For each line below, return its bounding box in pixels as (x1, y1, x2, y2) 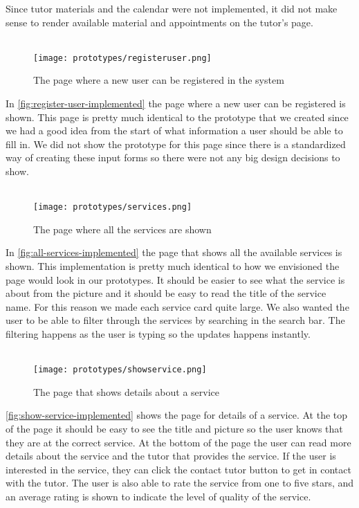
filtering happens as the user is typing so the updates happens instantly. (6, 327, 311, 341)
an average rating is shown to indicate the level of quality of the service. (6, 489, 311, 503)
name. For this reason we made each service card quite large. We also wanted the (6, 299, 349, 314)
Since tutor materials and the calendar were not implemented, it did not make (6, 1, 338, 15)
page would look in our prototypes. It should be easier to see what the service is (6, 272, 345, 287)
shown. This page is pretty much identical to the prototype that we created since (6, 109, 349, 124)
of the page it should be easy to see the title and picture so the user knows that (6, 421, 343, 436)
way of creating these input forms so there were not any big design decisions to (6, 150, 340, 165)
